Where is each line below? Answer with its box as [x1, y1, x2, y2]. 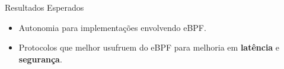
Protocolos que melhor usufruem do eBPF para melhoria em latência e [18, 41, 280, 54]
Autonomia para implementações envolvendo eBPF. [18, 21, 206, 33]
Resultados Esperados [5, 1, 84, 13]
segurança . [18, 52, 62, 65]
